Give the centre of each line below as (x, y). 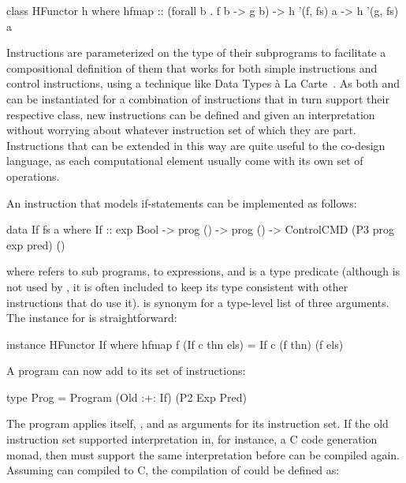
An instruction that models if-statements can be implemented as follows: (182, 202)
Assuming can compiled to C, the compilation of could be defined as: (173, 470)
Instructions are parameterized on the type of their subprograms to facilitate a (196, 52)
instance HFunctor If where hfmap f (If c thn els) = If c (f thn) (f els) (175, 344)
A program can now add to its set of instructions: (126, 371)
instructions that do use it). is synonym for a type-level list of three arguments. (198, 302)
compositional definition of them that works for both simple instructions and (192, 67)
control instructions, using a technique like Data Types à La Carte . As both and (203, 83)
